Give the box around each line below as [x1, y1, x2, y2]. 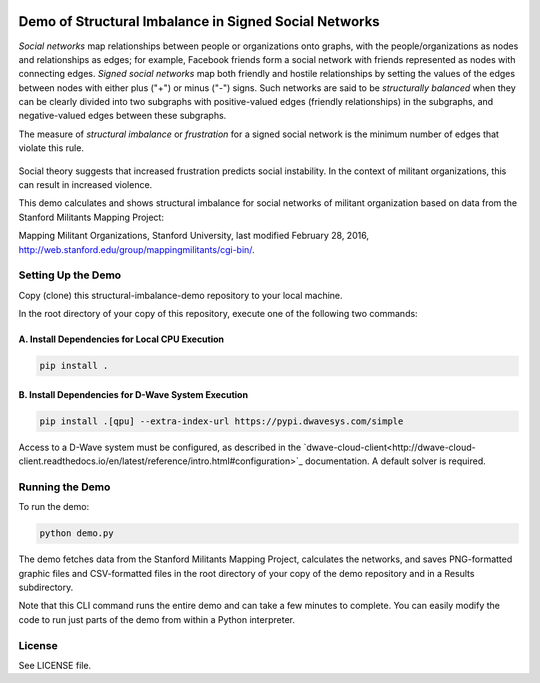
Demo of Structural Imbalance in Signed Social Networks [18, 13, 380, 30]
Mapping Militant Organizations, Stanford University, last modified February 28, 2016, [18, 230, 370, 242]
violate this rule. [18, 142, 85, 154]
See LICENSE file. [18, 659, 92, 671]
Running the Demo [18, 480, 111, 494]
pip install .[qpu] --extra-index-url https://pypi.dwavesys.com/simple [39, 415, 404, 427]
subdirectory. [18, 581, 74, 593]
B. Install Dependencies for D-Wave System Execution [18, 388, 249, 400]
